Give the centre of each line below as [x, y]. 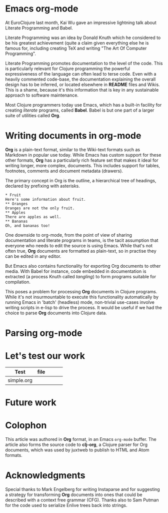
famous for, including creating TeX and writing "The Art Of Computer [76, 48]
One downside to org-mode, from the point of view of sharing [69, 235]
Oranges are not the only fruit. [40, 208]
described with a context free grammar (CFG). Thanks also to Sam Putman [82, 500]
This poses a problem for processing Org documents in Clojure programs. [81, 291]
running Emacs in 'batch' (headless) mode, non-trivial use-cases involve [80, 302]
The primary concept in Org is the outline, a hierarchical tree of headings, [81, 180]
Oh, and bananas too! [28, 226]
